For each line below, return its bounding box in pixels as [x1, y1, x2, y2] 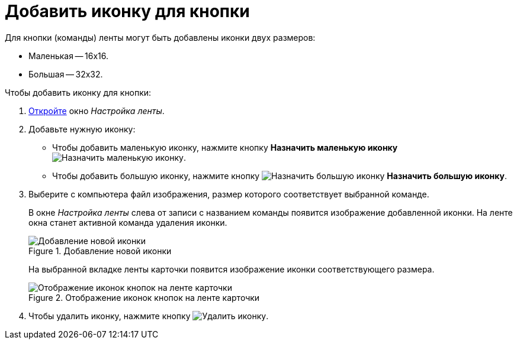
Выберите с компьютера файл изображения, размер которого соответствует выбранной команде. [28, 189, 429, 199]
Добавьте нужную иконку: [28, 124, 136, 134]
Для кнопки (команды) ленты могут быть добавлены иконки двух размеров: [5, 32, 316, 43]
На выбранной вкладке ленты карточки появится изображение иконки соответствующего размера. [28, 264, 435, 274]
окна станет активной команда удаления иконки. [28, 217, 227, 228]
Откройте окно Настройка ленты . [28, 105, 165, 116]
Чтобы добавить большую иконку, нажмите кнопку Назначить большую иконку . [52, 170, 508, 181]
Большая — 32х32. [28, 69, 103, 79]
